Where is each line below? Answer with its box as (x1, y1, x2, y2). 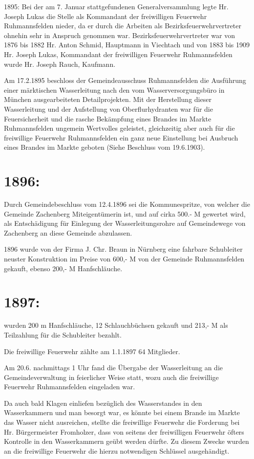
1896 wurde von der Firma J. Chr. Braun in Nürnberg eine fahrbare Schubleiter (4, 244, 243, 254)
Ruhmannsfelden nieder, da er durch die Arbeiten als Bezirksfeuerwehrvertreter (4, 20, 241, 31)
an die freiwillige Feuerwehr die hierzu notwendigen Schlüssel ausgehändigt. (4, 445, 230, 456)
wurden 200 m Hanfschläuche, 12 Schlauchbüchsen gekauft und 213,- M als (4, 320, 228, 330)
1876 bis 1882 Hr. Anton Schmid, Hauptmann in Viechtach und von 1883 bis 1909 (4, 40, 250, 50)
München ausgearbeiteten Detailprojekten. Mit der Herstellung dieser (4, 94, 212, 104)
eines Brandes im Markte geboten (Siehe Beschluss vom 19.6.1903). (4, 142, 205, 152)
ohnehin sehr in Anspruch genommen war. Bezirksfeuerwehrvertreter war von (4, 30, 235, 40)
